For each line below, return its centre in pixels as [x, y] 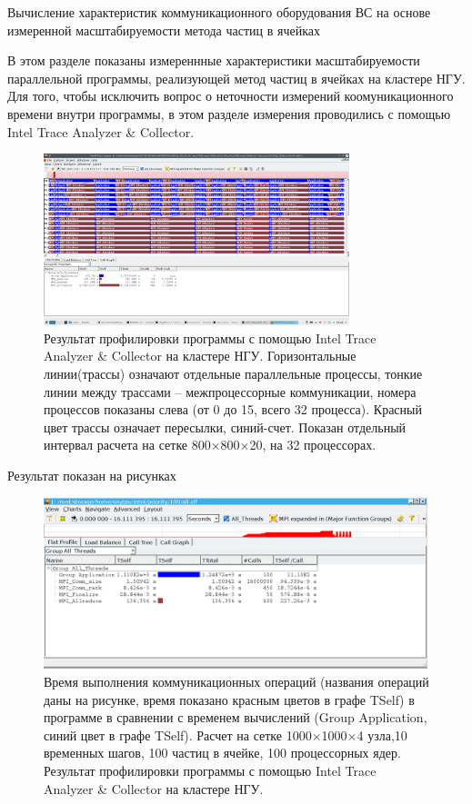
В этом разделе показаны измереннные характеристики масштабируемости [214, 60]
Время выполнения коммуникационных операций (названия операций [236, 682]
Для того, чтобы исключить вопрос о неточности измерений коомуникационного [231, 96]
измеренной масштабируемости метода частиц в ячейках [164, 30]
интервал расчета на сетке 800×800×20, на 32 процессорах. [210, 445]
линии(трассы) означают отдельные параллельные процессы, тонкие [233, 373]
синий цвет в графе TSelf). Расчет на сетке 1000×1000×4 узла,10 [226, 735]
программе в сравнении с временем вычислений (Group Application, [236, 717]
